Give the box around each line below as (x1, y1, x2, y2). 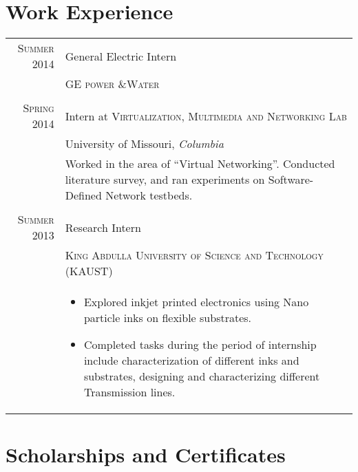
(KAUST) (65, 263, 113, 279)
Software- (268, 171, 314, 188)
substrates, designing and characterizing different (83, 368, 320, 385)
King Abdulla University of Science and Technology (65, 247, 324, 264)
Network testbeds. (105, 187, 193, 204)
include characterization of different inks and (83, 352, 299, 369)
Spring (23, 100, 54, 116)
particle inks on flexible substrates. (83, 310, 252, 326)
